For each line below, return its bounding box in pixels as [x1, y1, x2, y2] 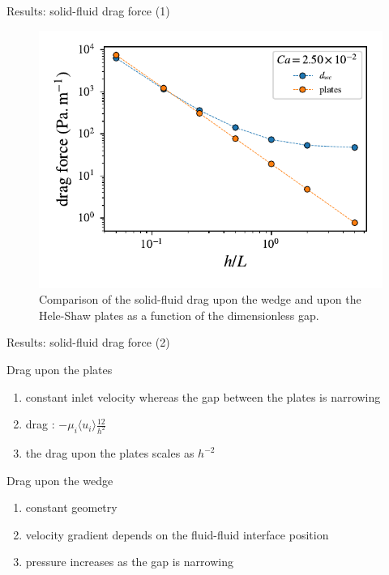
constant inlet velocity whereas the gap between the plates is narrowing [25, 388, 381, 405]
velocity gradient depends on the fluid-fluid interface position [25, 526, 329, 543]
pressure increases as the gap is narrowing [25, 553, 233, 570]
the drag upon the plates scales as [25, 445, 194, 462]
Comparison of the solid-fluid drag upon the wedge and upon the [39, 291, 361, 308]
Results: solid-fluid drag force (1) [6, 2, 170, 19]
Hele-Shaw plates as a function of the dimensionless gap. [39, 306, 319, 323]
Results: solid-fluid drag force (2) [6, 334, 170, 351]
